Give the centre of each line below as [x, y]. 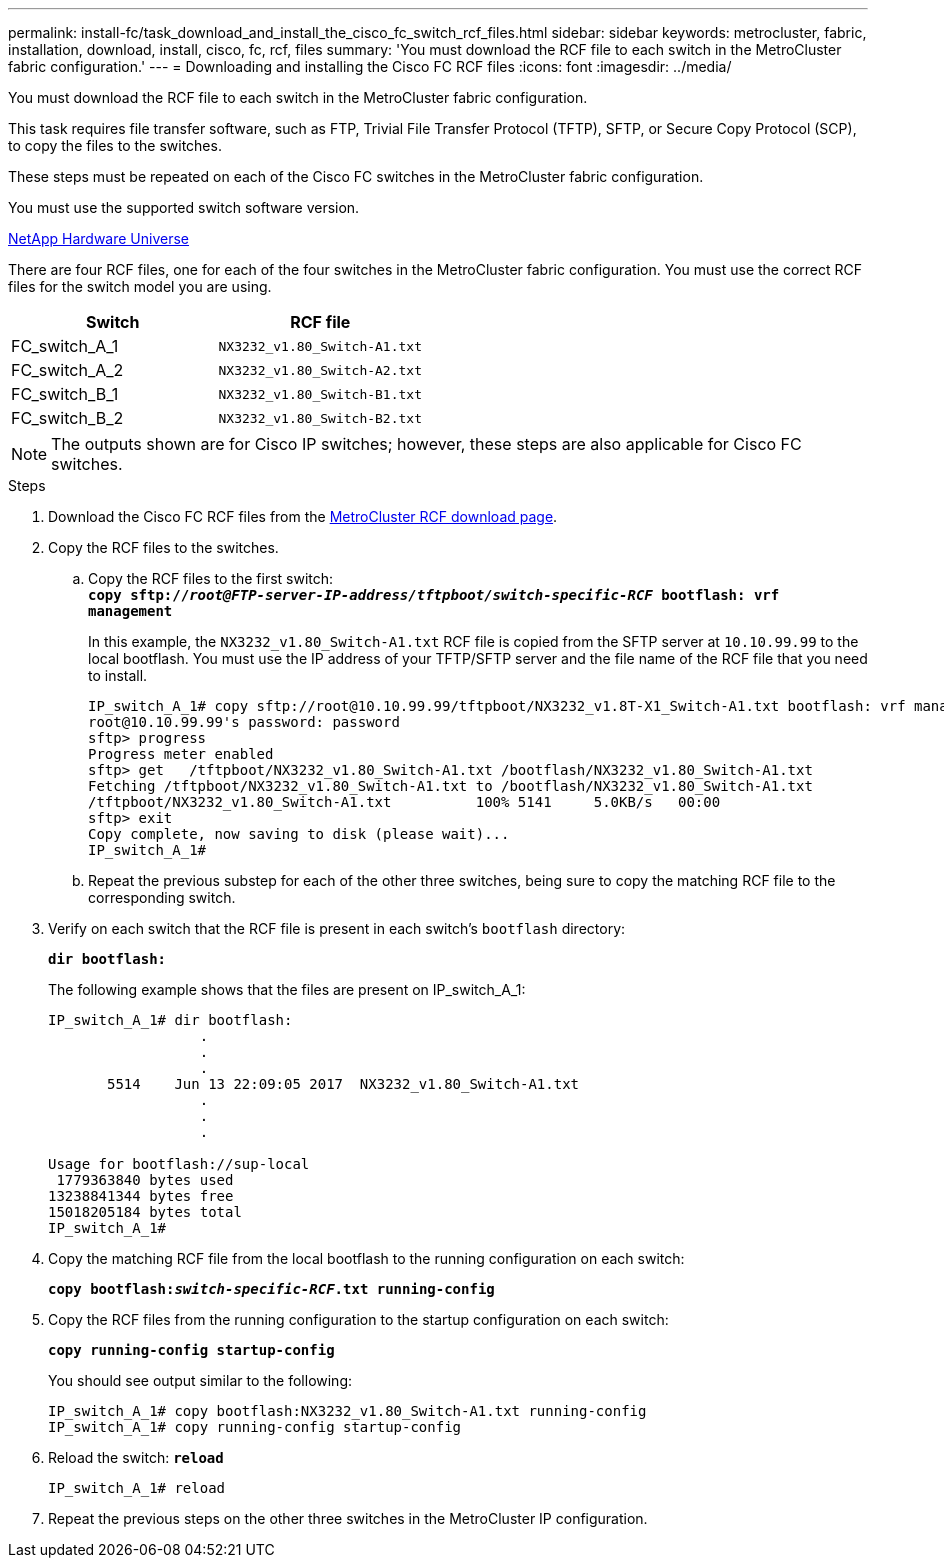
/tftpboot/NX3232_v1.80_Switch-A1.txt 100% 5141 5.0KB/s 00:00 [404, 802]
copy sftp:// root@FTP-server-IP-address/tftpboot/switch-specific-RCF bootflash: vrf [434, 595]
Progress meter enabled [181, 754]
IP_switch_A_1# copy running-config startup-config [255, 1427]
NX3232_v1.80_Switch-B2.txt [320, 418]
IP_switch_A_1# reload [137, 1488]
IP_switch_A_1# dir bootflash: [170, 1020]
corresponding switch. [162, 897]
